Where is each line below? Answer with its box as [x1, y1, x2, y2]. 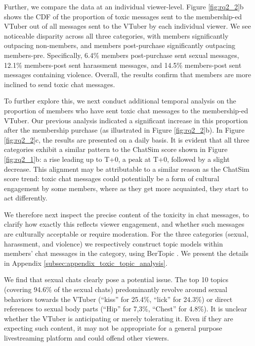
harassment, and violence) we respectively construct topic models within [4, 238, 223, 248]
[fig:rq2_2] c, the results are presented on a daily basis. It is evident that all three [4, 134, 250, 145]
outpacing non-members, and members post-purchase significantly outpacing [4, 40, 235, 50]
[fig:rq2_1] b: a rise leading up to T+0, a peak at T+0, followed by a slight [4, 153, 230, 164]
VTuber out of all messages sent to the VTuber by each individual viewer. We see [4, 21, 251, 31]
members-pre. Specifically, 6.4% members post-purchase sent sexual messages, [4, 49, 239, 60]
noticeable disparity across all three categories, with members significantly [4, 30, 229, 41]
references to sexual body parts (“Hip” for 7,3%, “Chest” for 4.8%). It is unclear [4, 303, 247, 314]
